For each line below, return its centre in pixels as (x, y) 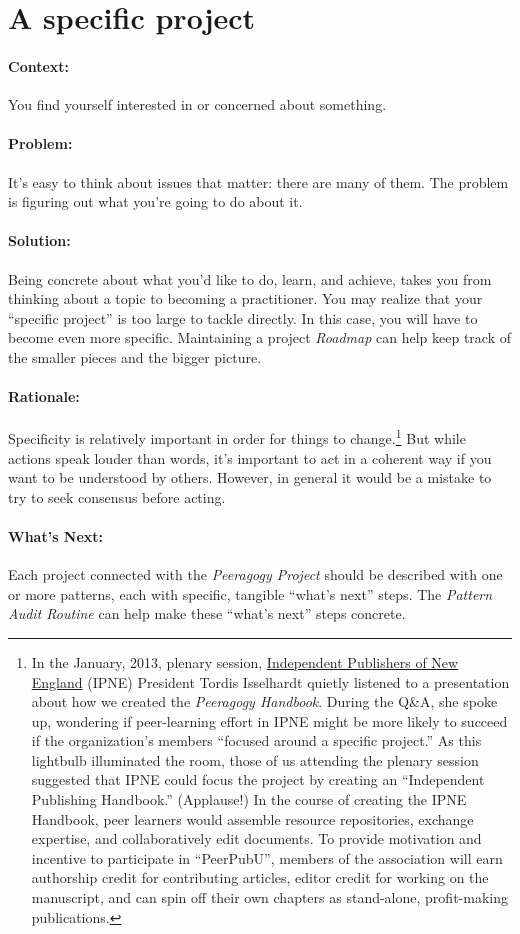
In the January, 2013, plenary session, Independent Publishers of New (245, 661)
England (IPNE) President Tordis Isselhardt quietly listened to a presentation (270, 681)
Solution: (39, 240)
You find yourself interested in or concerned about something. (197, 104)
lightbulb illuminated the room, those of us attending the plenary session (255, 759)
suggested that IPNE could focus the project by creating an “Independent (258, 779)
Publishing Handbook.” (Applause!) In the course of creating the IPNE (249, 799)
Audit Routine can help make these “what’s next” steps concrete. (207, 613)
